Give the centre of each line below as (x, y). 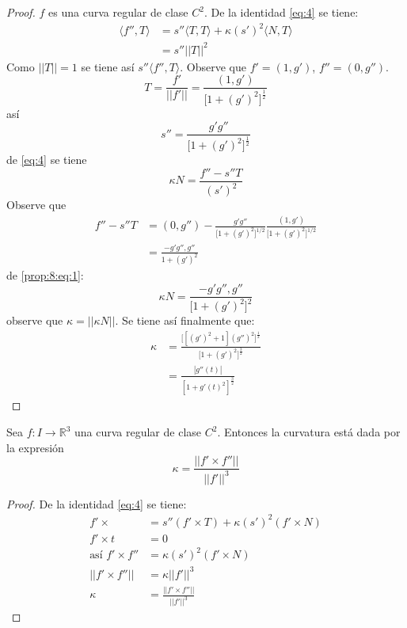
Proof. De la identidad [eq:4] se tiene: (97, 503)
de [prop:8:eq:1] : (45, 275)
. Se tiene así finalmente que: (185, 320)
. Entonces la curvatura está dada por (309, 432)
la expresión (35, 447)
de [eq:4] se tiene (47, 160)
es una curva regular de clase (118, 12)
